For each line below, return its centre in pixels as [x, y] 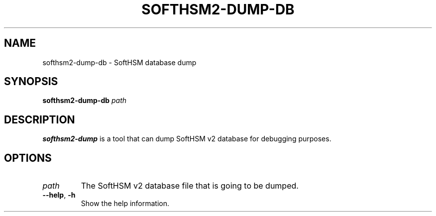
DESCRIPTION [40, 119]
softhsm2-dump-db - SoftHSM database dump [119, 62]
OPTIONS [28, 158]
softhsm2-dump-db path [85, 101]
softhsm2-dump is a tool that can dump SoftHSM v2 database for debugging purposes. [187, 139]
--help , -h [59, 195]
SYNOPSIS [31, 82]
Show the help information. [125, 204]
